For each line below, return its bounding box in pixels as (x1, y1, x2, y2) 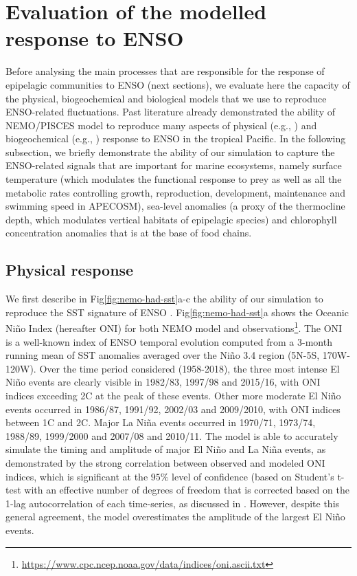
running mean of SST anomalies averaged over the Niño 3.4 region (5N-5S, (5, 348, 320, 362)
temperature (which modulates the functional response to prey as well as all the (5, 172, 342, 186)
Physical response (5, 259, 134, 280)
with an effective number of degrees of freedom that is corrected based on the (24, 483, 349, 497)
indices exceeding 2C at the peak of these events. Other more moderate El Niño (5, 388, 341, 403)
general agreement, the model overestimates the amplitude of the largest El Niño (5, 509, 345, 524)
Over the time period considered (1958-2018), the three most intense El (39, 361, 340, 375)
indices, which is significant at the (5, 469, 148, 483)
